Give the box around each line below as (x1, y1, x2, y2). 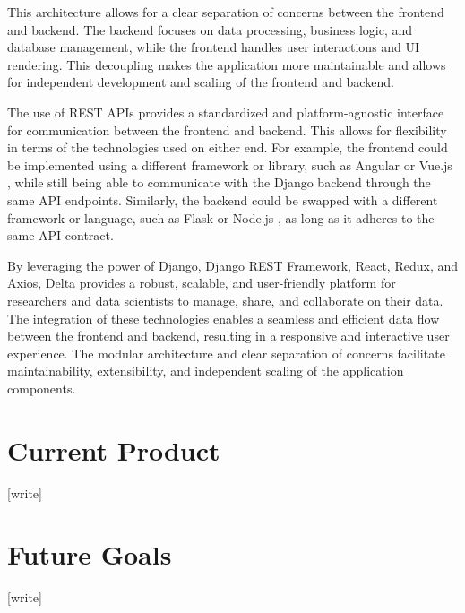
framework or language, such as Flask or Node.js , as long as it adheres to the (7, 208, 435, 227)
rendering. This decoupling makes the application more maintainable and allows (7, 55, 446, 73)
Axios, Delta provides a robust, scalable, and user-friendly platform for (7, 273, 396, 292)
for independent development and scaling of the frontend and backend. (7, 73, 394, 91)
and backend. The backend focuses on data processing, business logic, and (7, 20, 413, 39)
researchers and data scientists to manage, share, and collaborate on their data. (7, 290, 443, 309)
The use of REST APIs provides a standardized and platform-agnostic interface (7, 102, 444, 121)
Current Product (7, 431, 220, 468)
